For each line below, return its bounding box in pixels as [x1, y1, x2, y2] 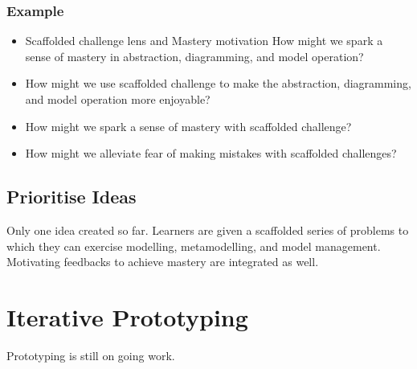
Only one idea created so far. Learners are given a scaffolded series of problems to [6, 221, 409, 238]
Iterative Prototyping [6, 300, 248, 333]
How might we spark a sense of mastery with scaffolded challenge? [25, 117, 352, 134]
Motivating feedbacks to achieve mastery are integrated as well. [6, 253, 319, 270]
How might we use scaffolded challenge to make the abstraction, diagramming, [25, 75, 411, 92]
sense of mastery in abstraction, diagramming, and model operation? [25, 47, 364, 64]
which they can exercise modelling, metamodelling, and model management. [6, 237, 381, 254]
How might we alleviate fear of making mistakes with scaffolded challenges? [25, 145, 397, 162]
